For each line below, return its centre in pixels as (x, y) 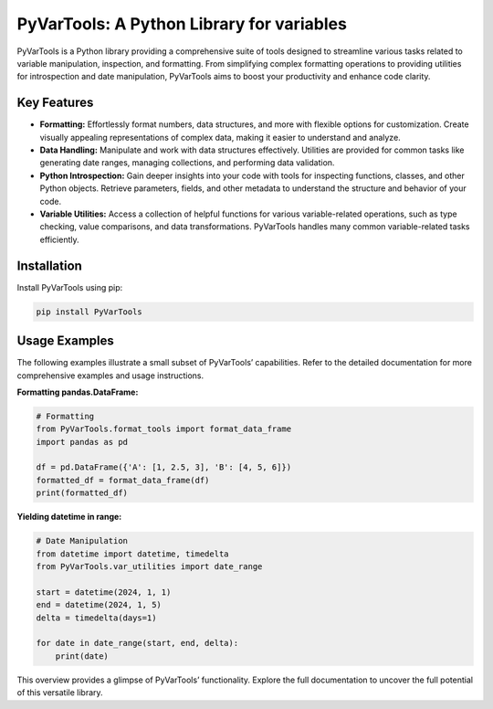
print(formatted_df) (82, 493)
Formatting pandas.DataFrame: (78, 392)
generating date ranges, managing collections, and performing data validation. (187, 163)
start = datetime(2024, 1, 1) (104, 592)
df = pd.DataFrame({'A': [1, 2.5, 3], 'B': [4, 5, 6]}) (164, 467)
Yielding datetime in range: (69, 517)
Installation (49, 265)
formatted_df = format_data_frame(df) (123, 480)
